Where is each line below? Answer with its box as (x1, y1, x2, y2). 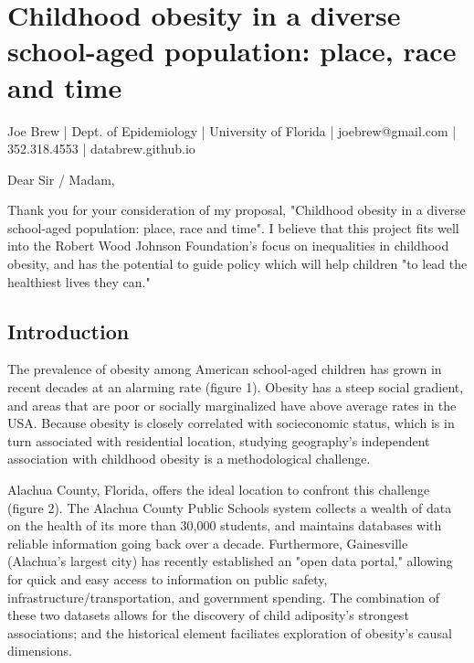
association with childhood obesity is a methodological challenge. (7, 449, 371, 468)
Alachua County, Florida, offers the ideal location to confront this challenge (7, 480, 430, 499)
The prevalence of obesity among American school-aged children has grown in (7, 359, 442, 379)
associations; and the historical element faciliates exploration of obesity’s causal (7, 623, 452, 642)
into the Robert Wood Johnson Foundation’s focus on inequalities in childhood (7, 236, 449, 255)
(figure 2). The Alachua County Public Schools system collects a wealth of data (7, 497, 452, 517)
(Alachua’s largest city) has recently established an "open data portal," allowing (7, 551, 453, 571)
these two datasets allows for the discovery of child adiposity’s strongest (7, 605, 409, 625)
